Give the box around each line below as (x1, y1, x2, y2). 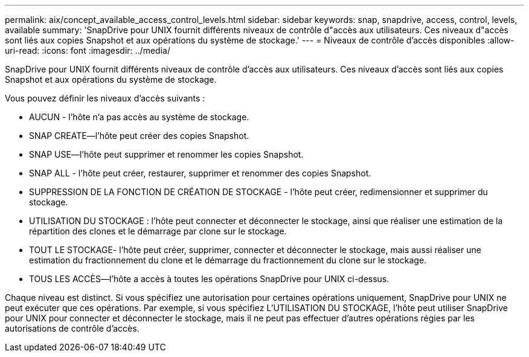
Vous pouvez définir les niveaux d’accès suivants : (5, 93, 205, 103)
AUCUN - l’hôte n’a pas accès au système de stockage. (29, 112, 249, 122)
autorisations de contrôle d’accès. (5, 323, 139, 333)
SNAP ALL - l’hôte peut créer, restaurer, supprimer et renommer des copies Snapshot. (29, 168, 371, 178)
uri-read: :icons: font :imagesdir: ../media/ (5, 45, 170, 56)
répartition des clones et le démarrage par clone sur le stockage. (29, 226, 287, 236)
